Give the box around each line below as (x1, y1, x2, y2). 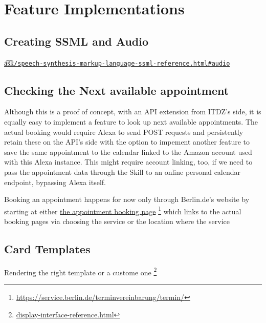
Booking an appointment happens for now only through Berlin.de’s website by (4, 194, 250, 205)
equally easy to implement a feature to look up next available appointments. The (4, 116, 258, 127)
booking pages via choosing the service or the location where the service (4, 216, 230, 227)
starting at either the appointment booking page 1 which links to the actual (4, 204, 241, 216)
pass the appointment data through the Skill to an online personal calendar (4, 167, 241, 177)
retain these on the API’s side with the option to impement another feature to (4, 136, 250, 147)
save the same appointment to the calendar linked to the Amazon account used (4, 146, 252, 157)
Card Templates (4, 241, 91, 257)
